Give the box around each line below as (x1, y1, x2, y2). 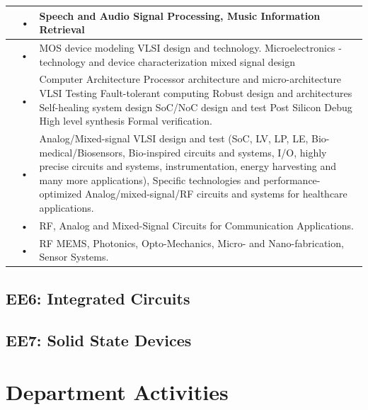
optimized (39, 186, 82, 201)
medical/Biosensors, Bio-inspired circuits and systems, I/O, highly (39, 144, 327, 159)
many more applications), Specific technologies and (39, 172, 260, 187)
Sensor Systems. (39, 249, 109, 264)
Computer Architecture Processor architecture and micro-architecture (39, 72, 342, 86)
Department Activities (6, 377, 229, 406)
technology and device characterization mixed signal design (39, 54, 296, 69)
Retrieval (39, 22, 85, 37)
